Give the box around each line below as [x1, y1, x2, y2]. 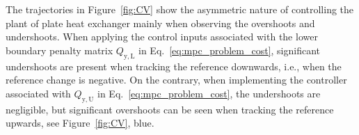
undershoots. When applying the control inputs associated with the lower [6, 29, 318, 44]
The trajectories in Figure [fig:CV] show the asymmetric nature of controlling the [6, 2, 354, 16]
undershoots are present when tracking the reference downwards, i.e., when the [6, 58, 342, 73]
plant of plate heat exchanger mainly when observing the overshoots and [6, 15, 315, 30]
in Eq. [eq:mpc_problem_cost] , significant [138, 42, 321, 57]
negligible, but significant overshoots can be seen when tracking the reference [6, 102, 334, 116]
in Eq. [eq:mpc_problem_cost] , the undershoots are [97, 86, 321, 100]
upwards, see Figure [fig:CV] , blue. [6, 116, 154, 130]
